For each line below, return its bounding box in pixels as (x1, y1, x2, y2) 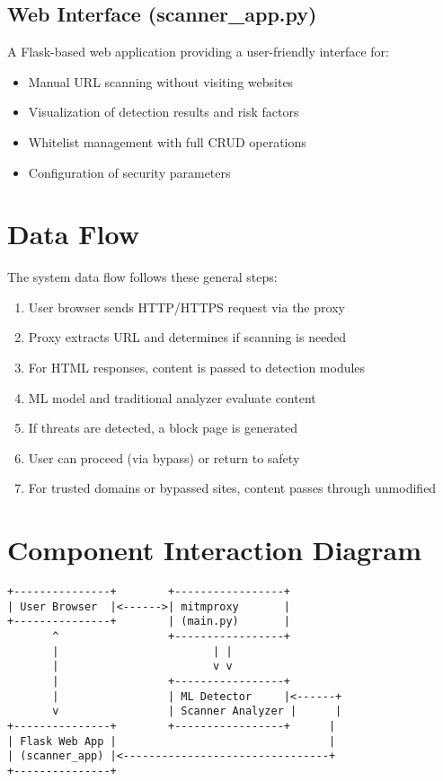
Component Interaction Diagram (7, 531, 421, 568)
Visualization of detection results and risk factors (28, 102, 299, 121)
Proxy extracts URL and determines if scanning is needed (28, 328, 347, 347)
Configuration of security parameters (28, 162, 231, 181)
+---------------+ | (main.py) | (7, 615, 290, 628)
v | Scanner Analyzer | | (52, 705, 342, 718)
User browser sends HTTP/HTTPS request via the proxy (28, 297, 345, 316)
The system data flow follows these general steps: (7, 268, 278, 286)
